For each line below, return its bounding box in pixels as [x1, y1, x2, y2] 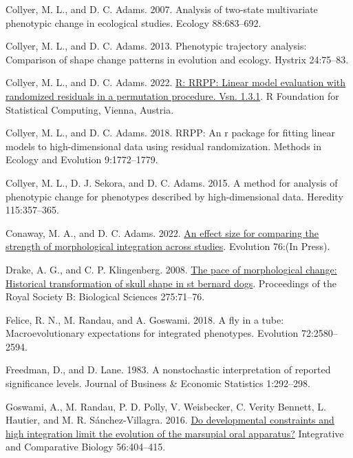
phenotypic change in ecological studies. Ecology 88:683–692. [6, 15, 261, 30]
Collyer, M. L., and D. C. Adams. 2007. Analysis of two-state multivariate [6, 2, 318, 16]
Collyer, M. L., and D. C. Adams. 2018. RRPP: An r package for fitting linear [6, 125, 335, 140]
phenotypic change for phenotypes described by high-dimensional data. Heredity [6, 189, 343, 203]
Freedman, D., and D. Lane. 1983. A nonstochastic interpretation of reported [6, 362, 331, 377]
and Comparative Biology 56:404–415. [6, 439, 166, 454]
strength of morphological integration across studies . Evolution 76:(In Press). [6, 239, 330, 253]
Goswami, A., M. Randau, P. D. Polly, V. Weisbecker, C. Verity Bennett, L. [6, 399, 326, 413]
